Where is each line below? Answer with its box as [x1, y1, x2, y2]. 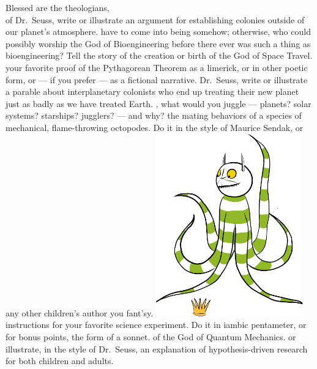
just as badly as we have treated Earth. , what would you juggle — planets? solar [6, 97, 311, 110]
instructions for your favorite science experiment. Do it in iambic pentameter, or [6, 318, 307, 331]
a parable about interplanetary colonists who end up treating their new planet [6, 85, 299, 98]
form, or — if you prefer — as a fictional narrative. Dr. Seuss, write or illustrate [6, 73, 308, 86]
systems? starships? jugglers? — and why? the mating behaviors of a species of [6, 109, 302, 122]
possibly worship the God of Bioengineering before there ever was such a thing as [6, 37, 311, 50]
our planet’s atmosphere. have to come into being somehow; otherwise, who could [6, 25, 311, 38]
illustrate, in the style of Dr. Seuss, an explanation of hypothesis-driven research [6, 342, 308, 355]
